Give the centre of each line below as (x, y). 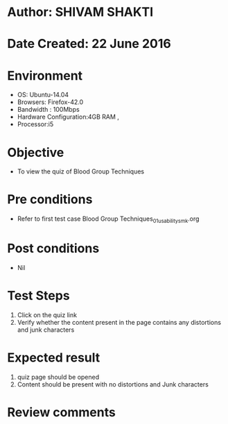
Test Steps (39, 296)
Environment (45, 75)
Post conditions (53, 249)
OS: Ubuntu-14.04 (43, 95)
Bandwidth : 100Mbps (48, 110)
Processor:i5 (35, 124)
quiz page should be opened (58, 377)
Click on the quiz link (47, 315)
